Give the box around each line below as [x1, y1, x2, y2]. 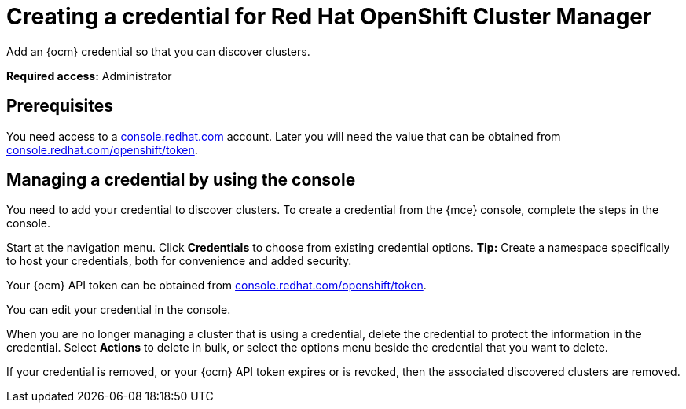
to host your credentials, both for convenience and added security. [6, 254, 352, 268]
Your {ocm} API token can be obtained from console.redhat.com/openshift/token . [6, 278, 427, 293]
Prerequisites [6, 96, 113, 116]
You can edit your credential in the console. [6, 303, 231, 317]
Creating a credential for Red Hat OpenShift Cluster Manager [6, 3, 652, 30]
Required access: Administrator [6, 68, 172, 83]
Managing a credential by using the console [6, 170, 356, 190]
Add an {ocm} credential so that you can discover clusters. [6, 44, 310, 58]
